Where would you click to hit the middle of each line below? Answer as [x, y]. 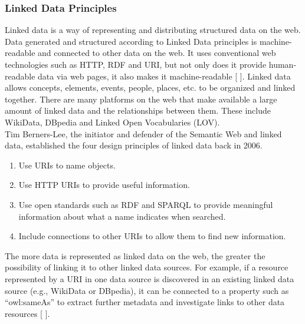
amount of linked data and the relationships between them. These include [138, 110]
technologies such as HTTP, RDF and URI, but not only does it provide [136, 64]
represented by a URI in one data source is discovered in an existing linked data [150, 278]
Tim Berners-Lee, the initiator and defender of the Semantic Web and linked [143, 133]
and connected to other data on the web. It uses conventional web [157, 53]
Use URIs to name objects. [67, 165]
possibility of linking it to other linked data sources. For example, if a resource [147, 267]
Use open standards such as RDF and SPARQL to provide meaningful [146, 204]
